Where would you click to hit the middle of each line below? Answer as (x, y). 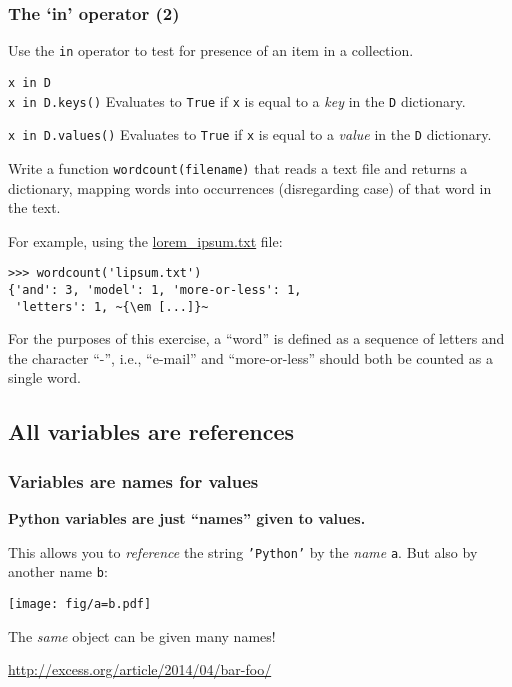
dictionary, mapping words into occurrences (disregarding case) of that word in (250, 187)
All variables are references (151, 431)
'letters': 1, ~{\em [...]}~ (112, 306)
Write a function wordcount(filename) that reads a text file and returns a (238, 167)
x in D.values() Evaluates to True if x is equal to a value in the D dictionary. (250, 134)
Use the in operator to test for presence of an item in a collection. (211, 50)
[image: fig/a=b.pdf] (80, 603)
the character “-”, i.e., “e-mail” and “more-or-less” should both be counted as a (250, 357)
